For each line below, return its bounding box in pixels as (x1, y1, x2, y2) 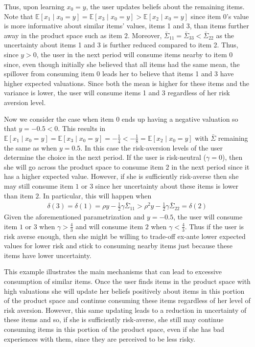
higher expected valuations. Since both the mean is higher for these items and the (4, 78, 249, 88)
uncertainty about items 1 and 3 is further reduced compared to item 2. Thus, (4, 40, 238, 50)
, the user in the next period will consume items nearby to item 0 (36, 49, 233, 59)
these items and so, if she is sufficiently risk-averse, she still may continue (4, 314, 224, 325)
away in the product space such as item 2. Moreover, (4, 30, 162, 40)
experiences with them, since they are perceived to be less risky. (4, 333, 195, 344)
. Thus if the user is (185, 221, 244, 231)
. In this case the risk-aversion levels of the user (80, 142, 223, 152)
